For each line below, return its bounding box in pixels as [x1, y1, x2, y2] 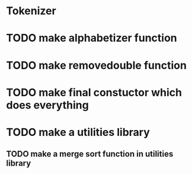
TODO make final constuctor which [6, 86, 183, 99]
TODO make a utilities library [6, 125, 150, 139]
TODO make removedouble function [6, 58, 187, 72]
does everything [6, 98, 89, 112]
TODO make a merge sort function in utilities [6, 149, 174, 159]
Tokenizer [6, 4, 56, 18]
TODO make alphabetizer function [6, 31, 178, 45]
